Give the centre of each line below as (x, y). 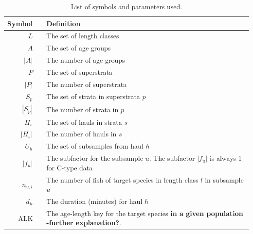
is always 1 (226, 158)
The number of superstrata (87, 84)
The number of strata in (82, 109)
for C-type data (70, 167)
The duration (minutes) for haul (94, 201)
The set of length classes (83, 36)
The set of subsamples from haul (95, 146)
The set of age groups (79, 48)
